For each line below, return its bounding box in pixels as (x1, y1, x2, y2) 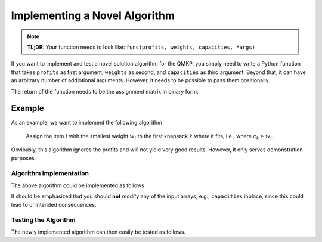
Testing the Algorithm (11, 216, 76, 224)
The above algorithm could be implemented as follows (11, 182, 144, 189)
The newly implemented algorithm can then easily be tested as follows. (11, 228, 186, 235)
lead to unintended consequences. (11, 201, 97, 208)
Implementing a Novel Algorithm (11, 9, 175, 22)
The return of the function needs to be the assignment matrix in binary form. (11, 88, 199, 95)
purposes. (11, 154, 36, 162)
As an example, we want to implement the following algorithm (11, 119, 162, 126)
